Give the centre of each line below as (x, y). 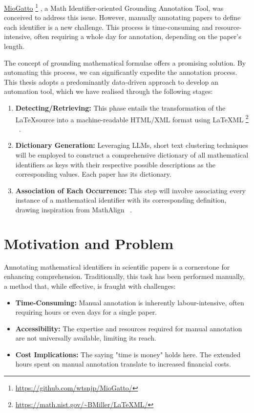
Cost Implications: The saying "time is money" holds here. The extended (128, 354)
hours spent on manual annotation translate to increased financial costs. (123, 364)
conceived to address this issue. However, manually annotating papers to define (122, 17)
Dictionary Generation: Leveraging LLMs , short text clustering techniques (132, 145)
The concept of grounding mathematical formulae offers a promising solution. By (125, 62)
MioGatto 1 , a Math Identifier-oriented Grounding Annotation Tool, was (114, 7)
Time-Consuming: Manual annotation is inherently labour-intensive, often (130, 302)
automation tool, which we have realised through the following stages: (108, 91)
